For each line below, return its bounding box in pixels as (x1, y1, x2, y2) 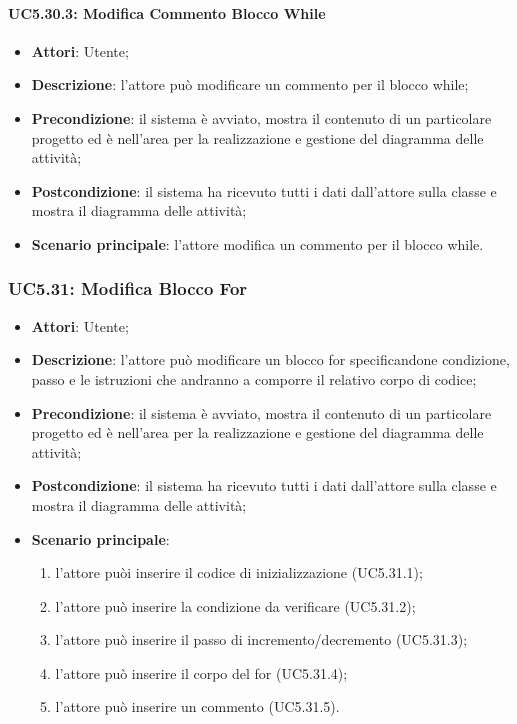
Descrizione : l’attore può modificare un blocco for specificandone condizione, (31, 349, 510, 370)
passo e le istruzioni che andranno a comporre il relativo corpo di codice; (31, 368, 477, 389)
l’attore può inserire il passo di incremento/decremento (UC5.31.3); (55, 629, 468, 650)
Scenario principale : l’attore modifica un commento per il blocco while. (31, 233, 484, 254)
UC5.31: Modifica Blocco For (8, 276, 248, 301)
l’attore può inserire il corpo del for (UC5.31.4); (55, 662, 348, 683)
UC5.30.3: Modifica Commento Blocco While (8, 2, 326, 23)
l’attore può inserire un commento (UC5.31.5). (55, 696, 340, 717)
